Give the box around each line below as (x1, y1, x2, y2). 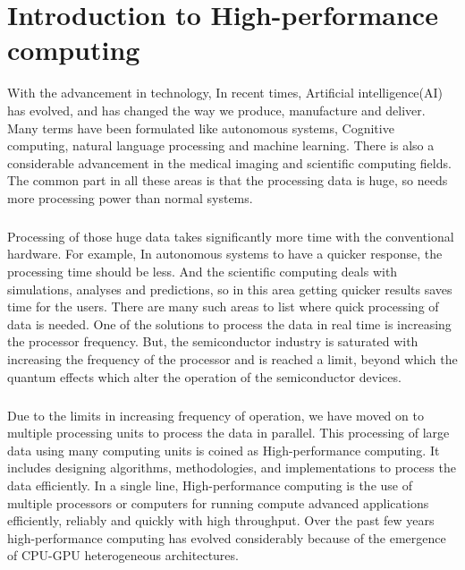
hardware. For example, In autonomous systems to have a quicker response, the (7, 244, 443, 263)
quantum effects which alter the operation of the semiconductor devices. (7, 367, 402, 386)
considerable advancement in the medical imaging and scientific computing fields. (7, 153, 452, 172)
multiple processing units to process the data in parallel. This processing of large (7, 423, 450, 442)
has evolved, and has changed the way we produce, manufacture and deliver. (7, 100, 426, 119)
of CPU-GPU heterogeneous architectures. (7, 546, 239, 565)
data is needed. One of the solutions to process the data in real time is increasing (7, 314, 452, 333)
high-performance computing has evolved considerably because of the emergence (7, 528, 446, 547)
